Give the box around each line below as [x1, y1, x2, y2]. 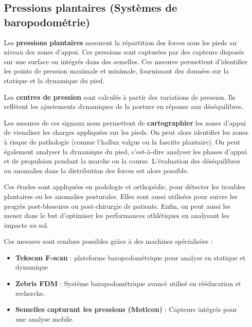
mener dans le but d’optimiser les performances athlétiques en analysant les [4, 210, 230, 220]
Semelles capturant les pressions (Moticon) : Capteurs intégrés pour [15, 304, 237, 314]
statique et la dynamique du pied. [4, 75, 105, 85]
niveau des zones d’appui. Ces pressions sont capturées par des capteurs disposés [4, 47, 244, 57]
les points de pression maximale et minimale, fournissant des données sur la [4, 66, 229, 76]
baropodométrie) [4, 14, 90, 29]
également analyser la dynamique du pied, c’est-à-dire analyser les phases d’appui [4, 146, 247, 156]
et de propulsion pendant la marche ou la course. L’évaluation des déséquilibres [4, 156, 240, 166]
